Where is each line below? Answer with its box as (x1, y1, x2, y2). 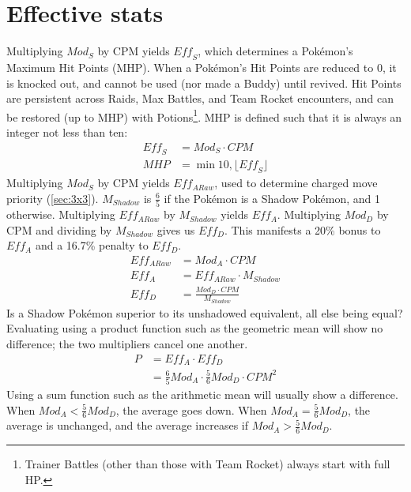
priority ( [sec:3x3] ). (6, 190, 99, 206)
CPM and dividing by (6, 221, 112, 238)
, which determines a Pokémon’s (198, 43, 353, 59)
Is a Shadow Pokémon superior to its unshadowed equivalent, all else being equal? (6, 304, 403, 321)
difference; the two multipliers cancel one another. (6, 336, 248, 352)
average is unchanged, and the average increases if (6, 417, 248, 434)
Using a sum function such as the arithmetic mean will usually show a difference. (6, 385, 398, 402)
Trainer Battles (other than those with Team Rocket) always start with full (25, 456, 390, 472)
